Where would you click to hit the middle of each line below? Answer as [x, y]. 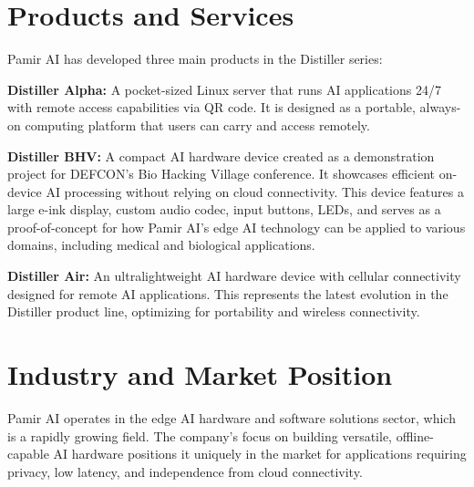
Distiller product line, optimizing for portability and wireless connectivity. [214, 311]
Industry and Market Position [200, 374]
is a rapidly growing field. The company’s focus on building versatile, [200, 435]
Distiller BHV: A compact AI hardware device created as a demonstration [221, 155]
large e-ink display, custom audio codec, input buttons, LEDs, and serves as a [224, 209]
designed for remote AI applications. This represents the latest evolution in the [228, 293]
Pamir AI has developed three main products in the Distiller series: [195, 59]
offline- [415, 435]
